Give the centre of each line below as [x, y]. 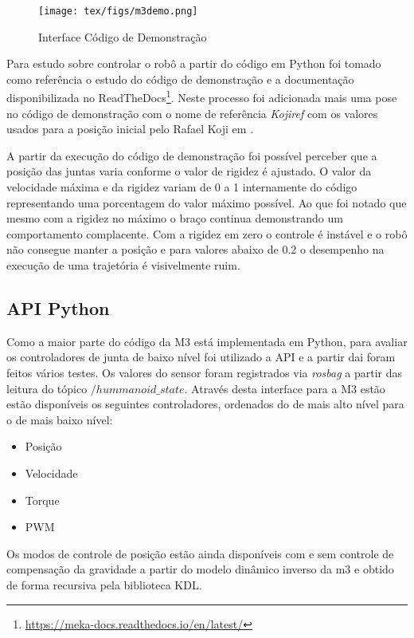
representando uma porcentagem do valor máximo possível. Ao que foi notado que [207, 202]
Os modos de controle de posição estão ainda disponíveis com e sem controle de [200, 553]
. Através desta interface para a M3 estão [285, 388]
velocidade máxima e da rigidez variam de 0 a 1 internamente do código [182, 187]
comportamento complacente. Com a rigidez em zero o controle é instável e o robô [207, 233]
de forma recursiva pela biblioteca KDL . [104, 584]
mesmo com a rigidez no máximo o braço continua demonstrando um [175, 218]
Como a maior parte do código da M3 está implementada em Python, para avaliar [207, 341]
